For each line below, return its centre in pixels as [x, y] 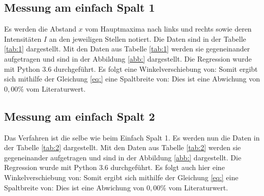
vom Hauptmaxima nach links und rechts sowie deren [168, 29]
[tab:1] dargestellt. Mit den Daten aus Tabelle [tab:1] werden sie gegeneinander [127, 49]
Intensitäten [23, 38]
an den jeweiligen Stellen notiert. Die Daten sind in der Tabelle [148, 38]
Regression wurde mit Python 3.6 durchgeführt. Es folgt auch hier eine [114, 167]
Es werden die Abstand [40, 29]
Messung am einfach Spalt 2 [80, 116]
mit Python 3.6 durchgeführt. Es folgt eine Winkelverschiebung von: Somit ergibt [131, 68]
